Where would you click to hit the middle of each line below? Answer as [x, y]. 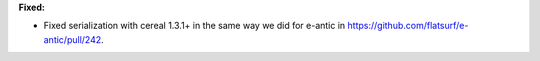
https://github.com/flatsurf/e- [408, 26]
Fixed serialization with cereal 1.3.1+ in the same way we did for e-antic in [194, 26]
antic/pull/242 [72, 39]
